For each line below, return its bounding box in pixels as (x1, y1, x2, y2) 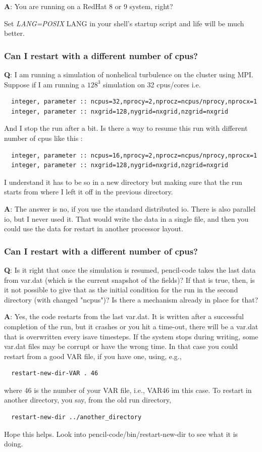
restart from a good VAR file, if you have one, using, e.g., (4, 350, 182, 361)
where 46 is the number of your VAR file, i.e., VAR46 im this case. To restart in (4, 384, 252, 395)
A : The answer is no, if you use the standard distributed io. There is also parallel (4, 203, 256, 214)
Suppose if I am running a (4, 79, 85, 89)
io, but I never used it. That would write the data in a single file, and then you (4, 213, 249, 224)
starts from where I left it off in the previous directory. (4, 186, 173, 197)
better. (4, 28, 25, 38)
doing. (4, 438, 23, 449)
